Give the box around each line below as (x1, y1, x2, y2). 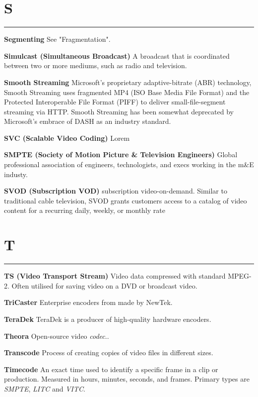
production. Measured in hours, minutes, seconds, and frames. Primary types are (4, 374, 250, 384)
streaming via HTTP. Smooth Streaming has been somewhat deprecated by (4, 106, 234, 116)
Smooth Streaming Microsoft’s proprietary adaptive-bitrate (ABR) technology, (4, 77, 252, 87)
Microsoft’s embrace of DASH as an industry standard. (4, 116, 171, 126)
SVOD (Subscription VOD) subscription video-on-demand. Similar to (4, 186, 227, 196)
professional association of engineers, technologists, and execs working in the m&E (4, 159, 254, 170)
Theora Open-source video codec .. (4, 330, 109, 341)
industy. (4, 169, 28, 179)
